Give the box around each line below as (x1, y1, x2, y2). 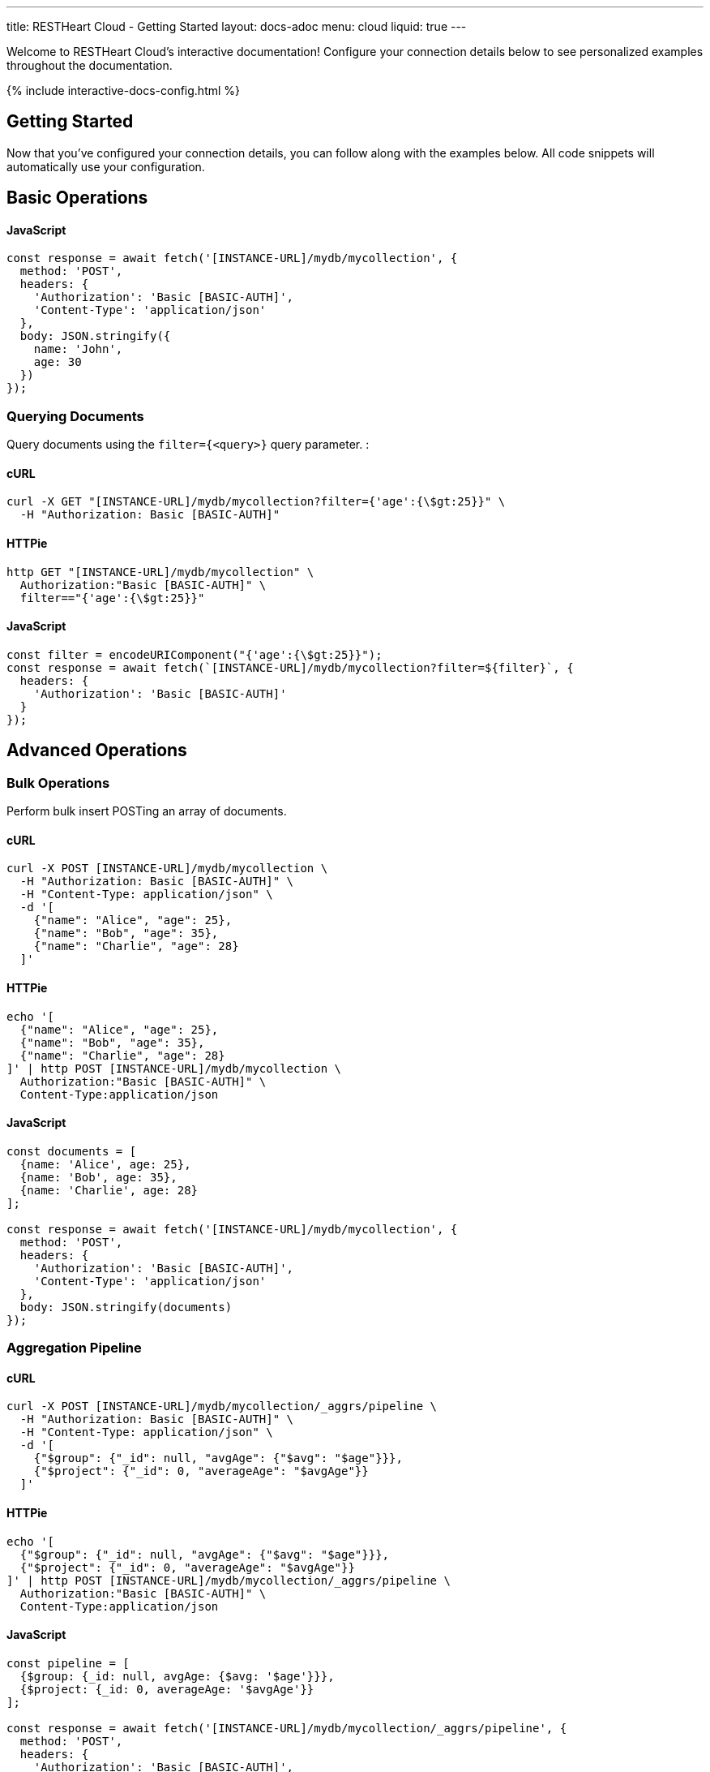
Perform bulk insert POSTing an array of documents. (6, 804, 287, 819)
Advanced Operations (6, 740, 187, 761)
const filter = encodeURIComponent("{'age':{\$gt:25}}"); (6, 647, 383, 661)
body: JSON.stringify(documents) (19, 1300, 233, 1314)
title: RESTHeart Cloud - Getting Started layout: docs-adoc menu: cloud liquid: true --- (6, 19, 467, 33)
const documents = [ (6, 1144, 137, 1158)
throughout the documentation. (6, 58, 173, 72)
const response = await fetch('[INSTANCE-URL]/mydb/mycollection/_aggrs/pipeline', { (6, 1721, 567, 1735)
